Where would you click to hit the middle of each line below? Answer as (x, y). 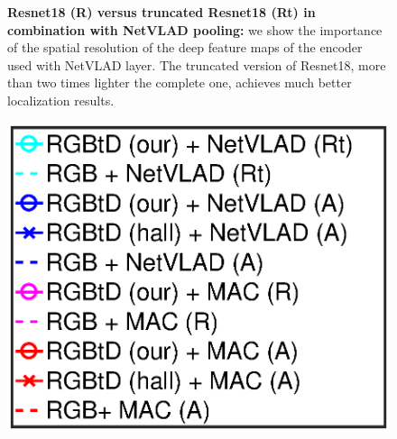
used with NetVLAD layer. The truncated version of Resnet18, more (197, 64)
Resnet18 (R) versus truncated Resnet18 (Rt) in (162, 12)
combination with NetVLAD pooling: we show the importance (195, 29)
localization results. (61, 100)
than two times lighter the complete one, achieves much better (180, 82)
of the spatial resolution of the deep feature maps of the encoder (185, 47)
